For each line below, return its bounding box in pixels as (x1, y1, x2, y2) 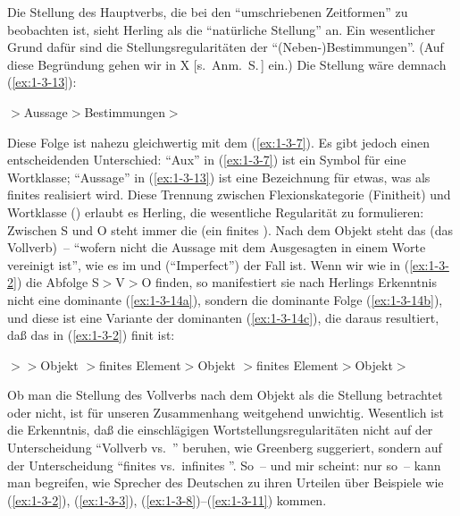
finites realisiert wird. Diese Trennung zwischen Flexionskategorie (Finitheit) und (7, 185, 451, 204)
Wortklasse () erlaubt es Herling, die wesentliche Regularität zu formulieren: (7, 202, 424, 221)
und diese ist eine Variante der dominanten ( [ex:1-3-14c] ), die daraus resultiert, (7, 308, 439, 326)
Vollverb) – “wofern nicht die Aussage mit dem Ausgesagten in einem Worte (7, 238, 426, 257)
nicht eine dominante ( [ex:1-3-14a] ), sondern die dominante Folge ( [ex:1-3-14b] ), (7, 290, 443, 309)
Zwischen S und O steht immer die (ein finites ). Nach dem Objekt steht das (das (7, 220, 454, 239)
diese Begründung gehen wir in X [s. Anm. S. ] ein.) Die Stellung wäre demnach (7, 55, 447, 73)
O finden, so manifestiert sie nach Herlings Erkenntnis (141, 273, 437, 292)
